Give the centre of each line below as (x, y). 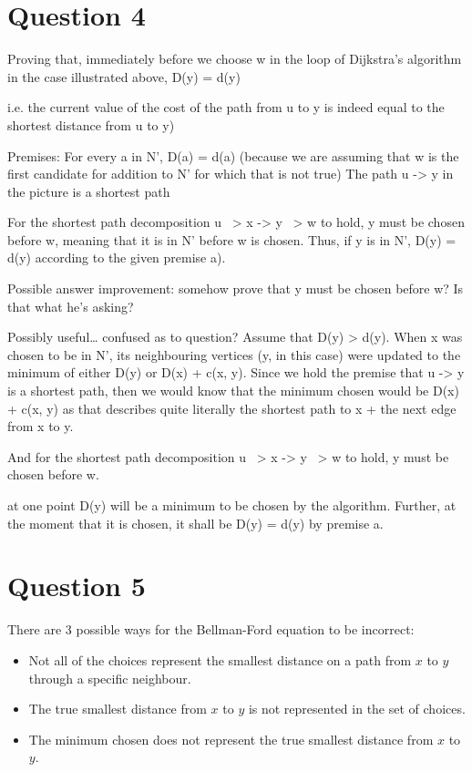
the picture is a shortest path (89, 191)
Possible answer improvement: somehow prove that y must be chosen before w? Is (236, 288)
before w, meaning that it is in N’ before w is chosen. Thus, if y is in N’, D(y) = (232, 239)
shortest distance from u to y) (91, 124)
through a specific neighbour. (110, 678)
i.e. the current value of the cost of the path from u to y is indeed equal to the (226, 107)
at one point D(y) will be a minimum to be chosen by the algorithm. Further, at (232, 505)
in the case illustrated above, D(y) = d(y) (124, 76)
